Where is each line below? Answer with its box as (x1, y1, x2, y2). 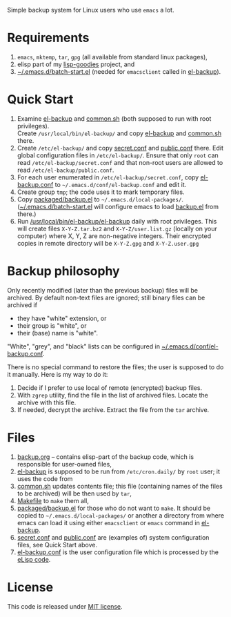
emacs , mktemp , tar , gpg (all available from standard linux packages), (17, 52, 208, 61)
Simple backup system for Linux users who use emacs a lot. (7, 6, 174, 14)
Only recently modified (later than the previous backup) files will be (7, 286, 199, 294)
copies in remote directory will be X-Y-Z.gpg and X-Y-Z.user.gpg (17, 239, 199, 247)
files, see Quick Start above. (17, 540, 98, 549)
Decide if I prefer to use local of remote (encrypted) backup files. (17, 383, 202, 392)
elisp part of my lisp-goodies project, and (17, 60, 135, 68)
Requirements (7, 30, 90, 46)
